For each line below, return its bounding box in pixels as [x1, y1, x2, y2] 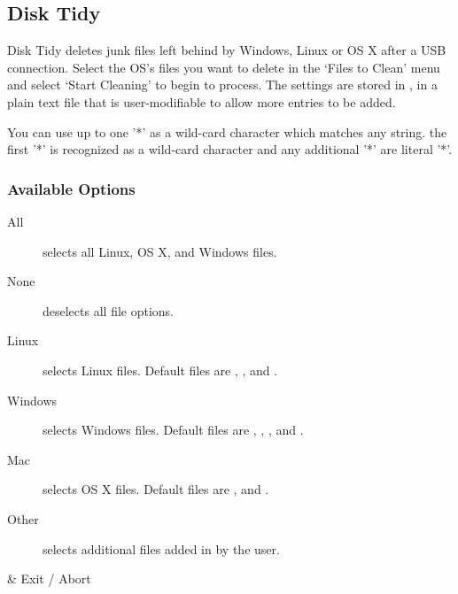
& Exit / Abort [7, 569, 91, 588]
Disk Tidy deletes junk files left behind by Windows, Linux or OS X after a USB [7, 41, 446, 59]
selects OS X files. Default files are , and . [43, 480, 269, 498]
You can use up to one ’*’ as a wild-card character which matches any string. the [7, 122, 447, 141]
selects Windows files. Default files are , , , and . [43, 420, 304, 439]
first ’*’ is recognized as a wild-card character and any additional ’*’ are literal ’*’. [7, 140, 453, 158]
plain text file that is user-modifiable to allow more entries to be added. [7, 92, 396, 111]
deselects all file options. [43, 301, 174, 320]
